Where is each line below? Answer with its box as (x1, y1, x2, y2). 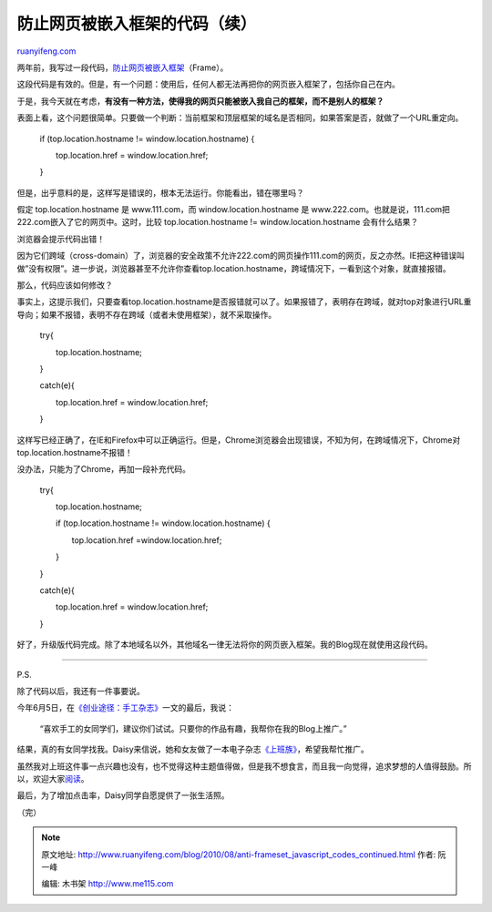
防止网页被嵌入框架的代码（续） (16, 14, 257, 34)
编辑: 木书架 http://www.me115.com (41, 878, 174, 889)
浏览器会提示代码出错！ (16, 233, 105, 244)
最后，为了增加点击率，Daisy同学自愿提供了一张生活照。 (16, 790, 230, 801)
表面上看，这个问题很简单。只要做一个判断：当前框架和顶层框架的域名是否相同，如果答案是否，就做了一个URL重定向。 (16, 112, 464, 123)
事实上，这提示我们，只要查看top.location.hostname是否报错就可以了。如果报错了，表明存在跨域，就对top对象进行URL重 (16, 296, 472, 307)
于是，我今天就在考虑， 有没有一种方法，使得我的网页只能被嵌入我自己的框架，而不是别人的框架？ (16, 96, 384, 107)
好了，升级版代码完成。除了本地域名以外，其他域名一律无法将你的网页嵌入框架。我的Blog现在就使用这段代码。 (16, 639, 433, 651)
